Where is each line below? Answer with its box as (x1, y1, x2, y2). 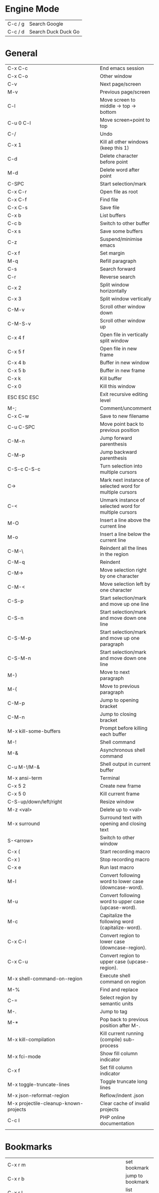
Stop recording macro (100, 856, 150, 863)
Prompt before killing (100, 724, 148, 731)
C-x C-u (7, 958, 28, 965)
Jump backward (100, 449, 137, 455)
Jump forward (100, 434, 132, 441)
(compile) (100, 1036, 123, 1043)
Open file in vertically (100, 331, 148, 338)
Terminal (100, 775, 120, 781)
